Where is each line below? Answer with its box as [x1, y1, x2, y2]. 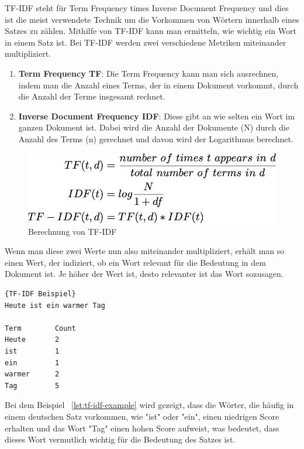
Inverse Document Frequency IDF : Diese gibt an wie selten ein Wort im [18, 109, 295, 122]
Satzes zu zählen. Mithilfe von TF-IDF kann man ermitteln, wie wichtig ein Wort [5, 25, 296, 37]
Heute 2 [5, 335, 60, 344]
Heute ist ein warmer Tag [5, 301, 105, 310]
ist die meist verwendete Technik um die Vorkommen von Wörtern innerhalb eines [5, 13, 299, 25]
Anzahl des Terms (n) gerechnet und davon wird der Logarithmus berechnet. [18, 132, 293, 145]
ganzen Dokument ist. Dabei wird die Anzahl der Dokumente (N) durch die [18, 121, 289, 133]
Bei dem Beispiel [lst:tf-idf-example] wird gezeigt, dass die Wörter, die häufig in [5, 399, 294, 411]
